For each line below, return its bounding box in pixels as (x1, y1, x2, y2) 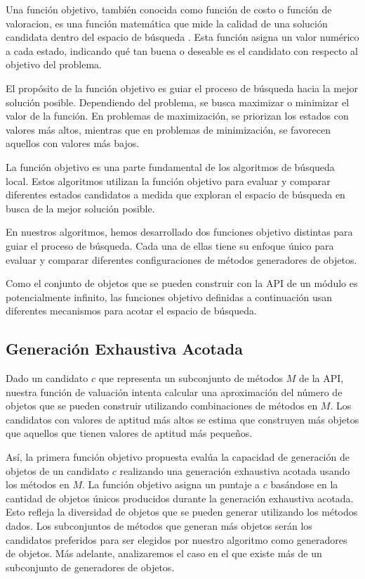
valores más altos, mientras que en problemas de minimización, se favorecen (6, 122, 331, 136)
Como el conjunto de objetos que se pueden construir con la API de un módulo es (6, 276, 358, 291)
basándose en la (270, 477, 338, 492)
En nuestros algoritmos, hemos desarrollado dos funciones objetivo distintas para (6, 224, 353, 239)
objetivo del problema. (6, 57, 102, 72)
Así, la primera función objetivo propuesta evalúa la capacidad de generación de (6, 450, 350, 464)
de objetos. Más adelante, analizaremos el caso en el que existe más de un (6, 546, 322, 561)
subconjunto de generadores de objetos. (6, 559, 175, 574)
